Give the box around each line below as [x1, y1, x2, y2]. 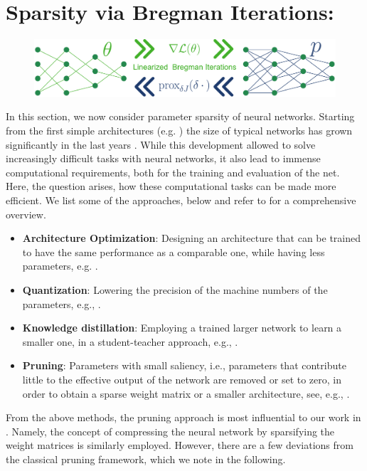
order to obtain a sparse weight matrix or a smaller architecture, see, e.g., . [22, 386, 350, 401]
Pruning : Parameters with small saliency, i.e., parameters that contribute [22, 358, 346, 373]
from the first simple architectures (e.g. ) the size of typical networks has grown [6, 123, 353, 138]
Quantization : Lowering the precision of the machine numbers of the [22, 282, 328, 297]
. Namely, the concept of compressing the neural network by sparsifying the [6, 423, 335, 438]
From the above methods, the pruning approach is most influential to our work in [6, 410, 361, 425]
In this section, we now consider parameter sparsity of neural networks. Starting [6, 109, 355, 124]
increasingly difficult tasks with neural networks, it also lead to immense [6, 151, 321, 166]
